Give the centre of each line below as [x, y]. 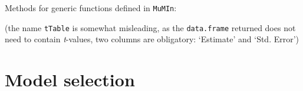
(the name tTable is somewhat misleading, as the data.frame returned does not [150, 27]
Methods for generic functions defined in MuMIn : [91, 8]
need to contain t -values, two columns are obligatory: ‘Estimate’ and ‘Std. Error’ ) [152, 39]
